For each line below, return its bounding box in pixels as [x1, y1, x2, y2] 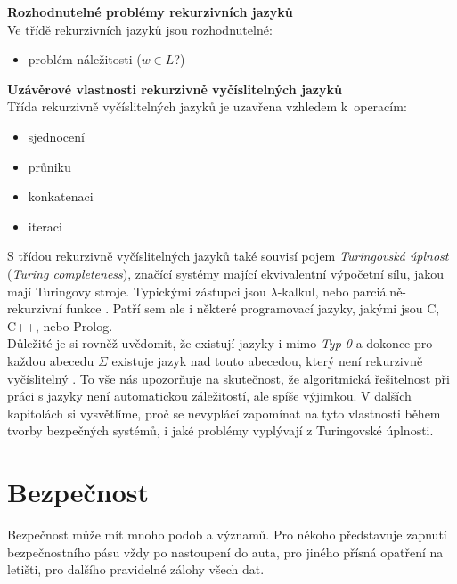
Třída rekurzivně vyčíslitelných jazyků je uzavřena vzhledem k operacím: [7, 97, 407, 116]
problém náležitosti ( [28, 50, 142, 69]
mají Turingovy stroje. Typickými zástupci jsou [7, 281, 266, 300]
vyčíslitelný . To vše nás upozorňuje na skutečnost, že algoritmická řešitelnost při [7, 369, 450, 387]
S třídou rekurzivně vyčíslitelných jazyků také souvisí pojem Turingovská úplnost [7, 247, 449, 265]
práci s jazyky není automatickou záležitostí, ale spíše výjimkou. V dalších [7, 386, 412, 405]
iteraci [28, 216, 62, 235]
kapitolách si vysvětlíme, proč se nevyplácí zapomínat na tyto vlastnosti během [7, 403, 441, 422]
